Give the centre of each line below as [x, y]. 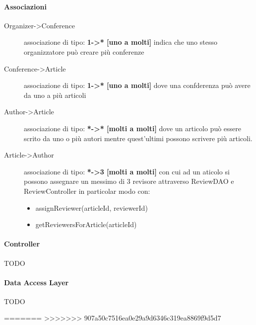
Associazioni [25, 6]
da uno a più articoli [55, 95]
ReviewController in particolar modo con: [87, 191]
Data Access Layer [36, 282]
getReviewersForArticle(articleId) [86, 224]
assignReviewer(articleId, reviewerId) [92, 207]
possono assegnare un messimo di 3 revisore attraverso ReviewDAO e [129, 181]
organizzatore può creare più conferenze [84, 51]
